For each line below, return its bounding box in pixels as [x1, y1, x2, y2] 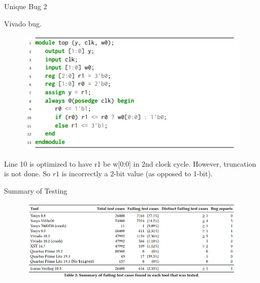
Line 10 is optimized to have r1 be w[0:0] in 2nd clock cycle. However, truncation [4, 158, 256, 169]
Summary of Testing [4, 185, 68, 196]
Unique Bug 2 [4, 1, 47, 11]
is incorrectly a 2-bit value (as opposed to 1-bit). [61, 168, 213, 179]
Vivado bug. [4, 18, 42, 28]
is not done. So [4, 168, 51, 179]
